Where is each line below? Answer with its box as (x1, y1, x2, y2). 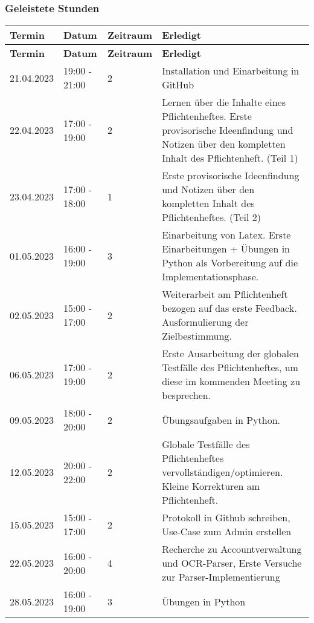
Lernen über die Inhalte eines (162, 95, 286, 110)
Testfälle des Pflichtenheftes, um (162, 360, 298, 375)
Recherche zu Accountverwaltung (162, 542, 302, 556)
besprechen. (162, 388, 211, 403)
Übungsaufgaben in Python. (162, 412, 281, 427)
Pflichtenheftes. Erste (162, 109, 252, 124)
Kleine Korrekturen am (162, 479, 260, 493)
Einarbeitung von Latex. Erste (162, 228, 291, 242)
